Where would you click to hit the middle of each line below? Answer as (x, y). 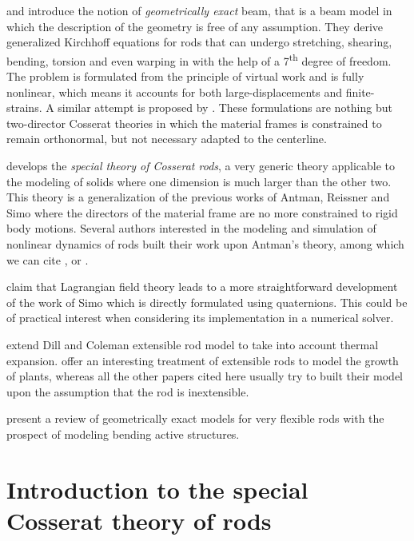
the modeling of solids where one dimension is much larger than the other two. (199, 181)
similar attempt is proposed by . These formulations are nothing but (225, 107)
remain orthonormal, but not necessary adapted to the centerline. (167, 139)
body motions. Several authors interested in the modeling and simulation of (191, 228)
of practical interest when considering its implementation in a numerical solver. (200, 318)
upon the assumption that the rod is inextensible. (128, 391)
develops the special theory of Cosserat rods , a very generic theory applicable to (201, 165)
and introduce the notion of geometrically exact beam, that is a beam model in (199, 10)
